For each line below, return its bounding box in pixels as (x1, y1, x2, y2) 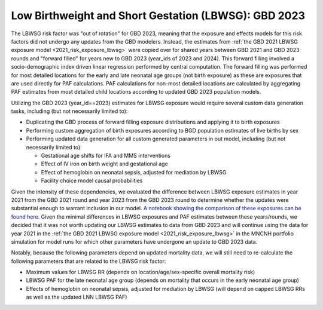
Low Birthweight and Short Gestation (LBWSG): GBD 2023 (11, 9, 305, 22)
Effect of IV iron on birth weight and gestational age (41, 160, 169, 167)
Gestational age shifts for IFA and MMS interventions (41, 152, 170, 159)
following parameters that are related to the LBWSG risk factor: (11, 257, 166, 265)
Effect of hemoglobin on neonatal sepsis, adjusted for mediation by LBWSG (41, 168, 227, 176)
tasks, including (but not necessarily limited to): (11, 108, 128, 115)
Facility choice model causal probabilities (41, 177, 143, 185)
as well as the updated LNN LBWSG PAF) (26, 293, 127, 301)
